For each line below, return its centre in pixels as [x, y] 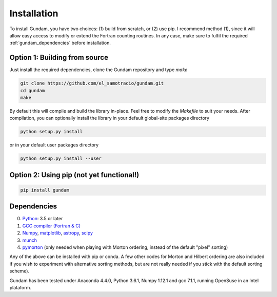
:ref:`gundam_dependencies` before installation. [60, 43]
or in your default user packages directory [54, 145]
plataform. [21, 287]
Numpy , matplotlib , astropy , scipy [58, 233]
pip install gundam [45, 190]
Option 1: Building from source [59, 58]
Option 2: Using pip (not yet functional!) [74, 175]
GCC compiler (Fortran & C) [52, 226]
